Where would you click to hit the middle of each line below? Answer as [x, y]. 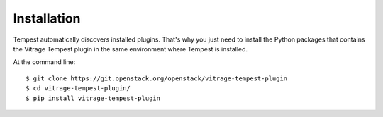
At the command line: [44, 62]
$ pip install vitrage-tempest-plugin [93, 98]
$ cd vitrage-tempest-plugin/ [78, 88]
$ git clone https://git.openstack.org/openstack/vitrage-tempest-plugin [157, 78]
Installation [47, 18]
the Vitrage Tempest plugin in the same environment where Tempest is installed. [131, 49]
